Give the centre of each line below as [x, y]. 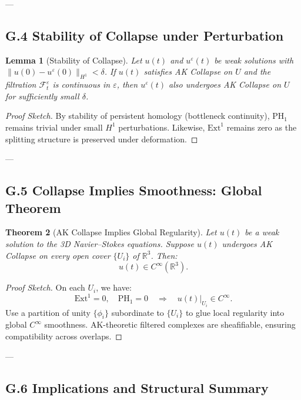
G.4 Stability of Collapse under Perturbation [145, 35]
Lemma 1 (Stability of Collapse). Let [74, 60]
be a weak [262, 232]
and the [257, 71]
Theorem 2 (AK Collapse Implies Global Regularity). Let [111, 232]
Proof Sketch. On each [45, 287]
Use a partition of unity [48, 312]
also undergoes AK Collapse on [225, 84]
